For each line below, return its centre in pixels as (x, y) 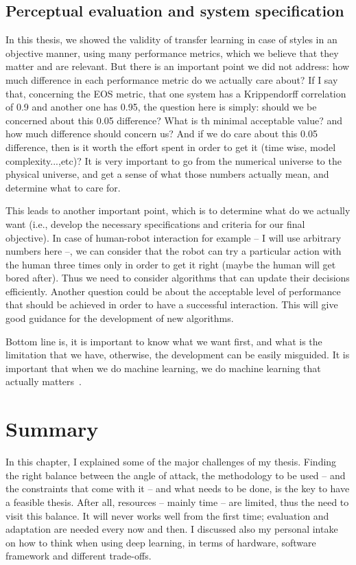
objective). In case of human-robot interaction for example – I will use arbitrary (174, 237)
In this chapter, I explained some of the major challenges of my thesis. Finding (171, 462)
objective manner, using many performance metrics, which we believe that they (172, 53)
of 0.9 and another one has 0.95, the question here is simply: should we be (161, 107)
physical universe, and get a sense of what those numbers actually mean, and (167, 174)
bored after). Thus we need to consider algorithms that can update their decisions (178, 278)
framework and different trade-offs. (79, 556)
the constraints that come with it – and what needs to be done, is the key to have (178, 488)
